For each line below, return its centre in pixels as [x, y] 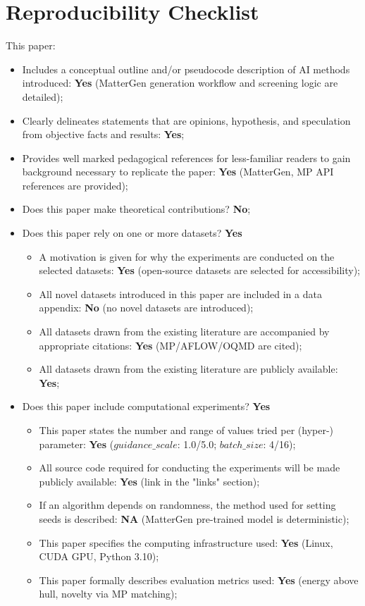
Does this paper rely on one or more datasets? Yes [132, 233]
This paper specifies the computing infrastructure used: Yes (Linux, [186, 542]
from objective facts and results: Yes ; [103, 134]
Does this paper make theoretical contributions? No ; [136, 209]
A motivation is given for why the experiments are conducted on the [187, 256]
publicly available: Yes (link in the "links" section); [149, 481]
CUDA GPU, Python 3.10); [99, 556]
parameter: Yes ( [76, 444]
